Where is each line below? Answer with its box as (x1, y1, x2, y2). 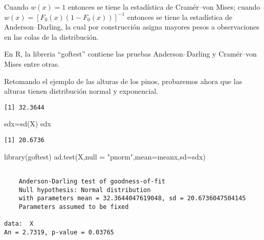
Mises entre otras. (4, 58, 60, 69)
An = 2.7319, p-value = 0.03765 (4, 228, 114, 236)
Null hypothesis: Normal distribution (18, 186, 151, 194)
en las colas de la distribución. (4, 31, 99, 42)
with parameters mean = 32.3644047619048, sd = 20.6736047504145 (18, 195, 246, 202)
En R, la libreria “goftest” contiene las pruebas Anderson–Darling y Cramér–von (4, 48, 257, 59)
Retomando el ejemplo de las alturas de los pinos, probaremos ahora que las (4, 75, 243, 86)
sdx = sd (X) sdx (4, 118, 51, 129)
